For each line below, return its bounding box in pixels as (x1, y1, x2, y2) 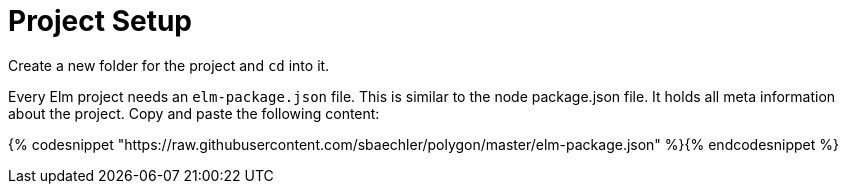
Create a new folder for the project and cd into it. (8, 56, 330, 74)
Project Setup (8, 4, 193, 38)
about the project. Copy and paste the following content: (8, 104, 380, 122)
